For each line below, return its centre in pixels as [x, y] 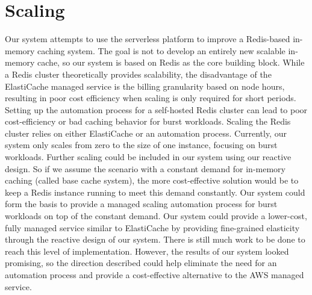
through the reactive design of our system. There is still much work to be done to [155, 239]
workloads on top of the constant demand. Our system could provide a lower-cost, [156, 216]
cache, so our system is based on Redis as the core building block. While [171, 62]
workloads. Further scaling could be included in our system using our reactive [148, 157]
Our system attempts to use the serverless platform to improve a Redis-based [148, 39]
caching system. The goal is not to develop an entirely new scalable [161, 50]
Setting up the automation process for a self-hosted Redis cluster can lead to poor [156, 109]
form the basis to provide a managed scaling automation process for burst [141, 204]
